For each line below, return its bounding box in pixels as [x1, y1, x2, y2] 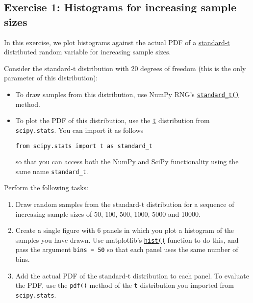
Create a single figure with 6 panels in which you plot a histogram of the [15, 225, 234, 235]
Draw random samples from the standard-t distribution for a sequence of [15, 199, 234, 209]
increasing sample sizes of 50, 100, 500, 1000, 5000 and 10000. [15, 208, 201, 219]
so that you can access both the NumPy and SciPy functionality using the [15, 156, 239, 167]
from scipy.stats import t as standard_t [15, 142, 152, 150]
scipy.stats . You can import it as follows [15, 125, 144, 135]
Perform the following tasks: [4, 182, 88, 193]
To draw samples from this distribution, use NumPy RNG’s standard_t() [15, 89, 239, 99]
